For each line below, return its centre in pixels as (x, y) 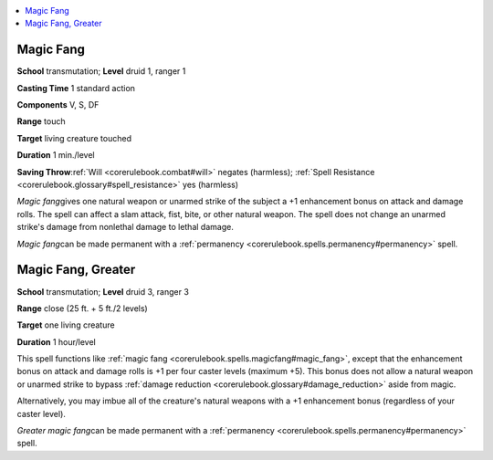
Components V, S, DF (58, 105)
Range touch (41, 121)
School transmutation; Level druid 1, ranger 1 (101, 71)
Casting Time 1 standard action (76, 88)
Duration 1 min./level (56, 155)
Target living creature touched (74, 138)
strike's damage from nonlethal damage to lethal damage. (126, 227)
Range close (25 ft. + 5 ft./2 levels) (82, 308)
